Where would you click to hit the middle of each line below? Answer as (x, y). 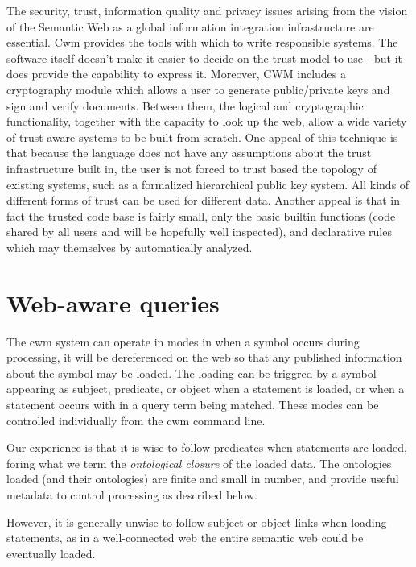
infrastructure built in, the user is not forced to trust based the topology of (192, 168)
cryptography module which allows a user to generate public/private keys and (198, 89)
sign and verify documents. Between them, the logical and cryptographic (185, 105)
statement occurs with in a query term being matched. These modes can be (193, 404)
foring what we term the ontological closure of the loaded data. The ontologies (199, 463)
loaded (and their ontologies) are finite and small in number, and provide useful (203, 479)
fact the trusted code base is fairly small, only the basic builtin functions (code (201, 215)
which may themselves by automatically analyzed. (130, 247)
